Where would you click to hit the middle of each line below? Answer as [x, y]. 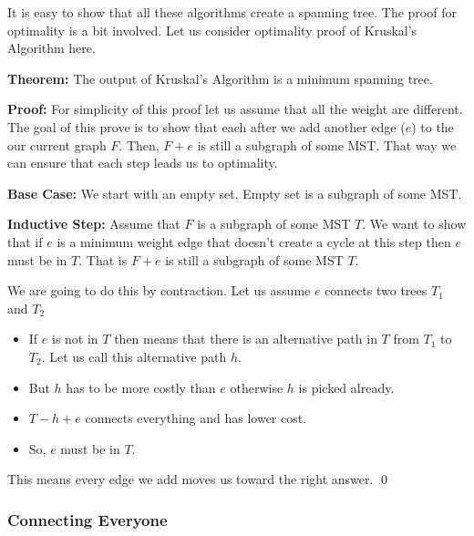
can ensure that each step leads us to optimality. [143, 163]
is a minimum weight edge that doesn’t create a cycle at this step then [254, 241]
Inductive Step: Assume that [94, 224]
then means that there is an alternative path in [246, 339]
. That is [103, 259]
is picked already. [346, 387]
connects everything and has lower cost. [196, 418]
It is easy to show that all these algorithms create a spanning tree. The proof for [232, 12]
